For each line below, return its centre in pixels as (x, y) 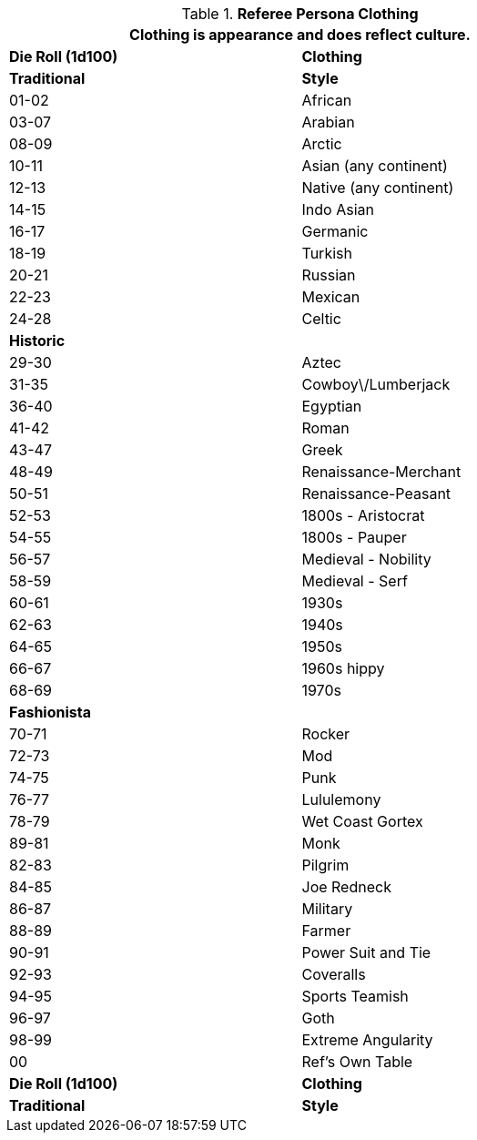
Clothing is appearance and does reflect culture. (300, 35)
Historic (37, 341)
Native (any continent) (378, 188)
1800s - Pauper (354, 537)
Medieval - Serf (355, 581)
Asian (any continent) (375, 166)
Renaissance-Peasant (376, 494)
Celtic (321, 319)
